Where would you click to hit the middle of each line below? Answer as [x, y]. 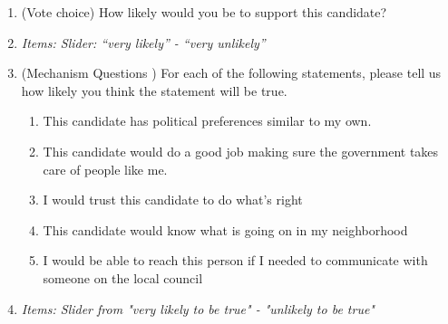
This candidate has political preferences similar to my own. [207, 121]
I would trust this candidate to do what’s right [173, 200]
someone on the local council [123, 277]
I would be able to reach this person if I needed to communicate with [235, 260]
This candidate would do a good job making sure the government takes [241, 151]
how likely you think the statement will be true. [154, 90]
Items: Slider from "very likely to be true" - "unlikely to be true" [198, 308]
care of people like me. [105, 169]
